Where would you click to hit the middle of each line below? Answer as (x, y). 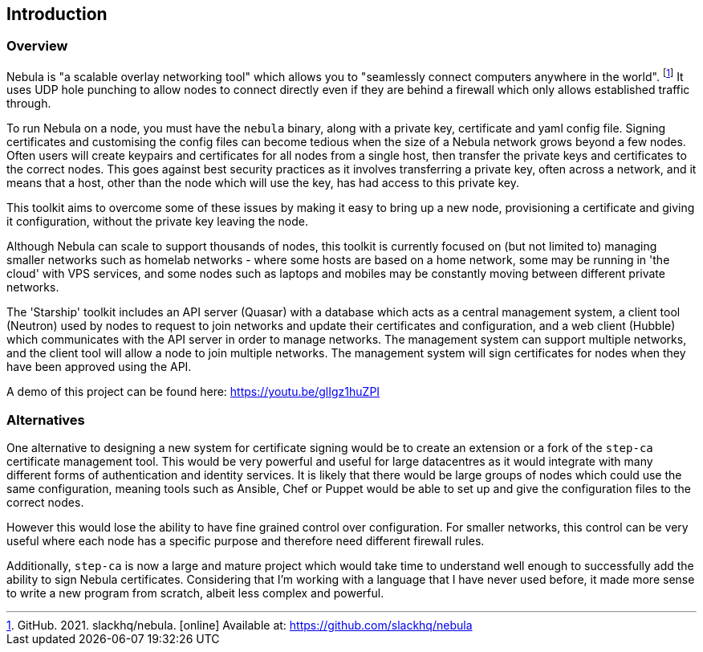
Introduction (57, 14)
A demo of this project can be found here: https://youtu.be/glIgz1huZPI (193, 392)
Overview (37, 46)
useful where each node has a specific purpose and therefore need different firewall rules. (246, 541)
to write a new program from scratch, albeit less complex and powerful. (195, 593)
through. (29, 104)
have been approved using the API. (99, 367)
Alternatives (46, 420)
